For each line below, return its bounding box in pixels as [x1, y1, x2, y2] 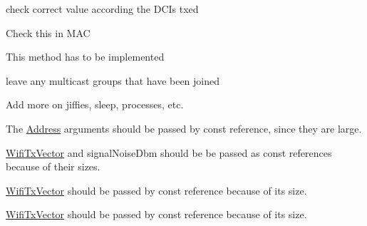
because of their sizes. [6, 159, 100, 174]
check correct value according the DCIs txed [6, 1, 199, 16]
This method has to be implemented [6, 49, 165, 64]
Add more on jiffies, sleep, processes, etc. [6, 97, 184, 112]
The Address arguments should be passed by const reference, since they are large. [6, 120, 362, 135]
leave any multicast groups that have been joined [6, 73, 220, 88]
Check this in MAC [6, 25, 91, 40]
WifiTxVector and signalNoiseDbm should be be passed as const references [6, 145, 332, 160]
